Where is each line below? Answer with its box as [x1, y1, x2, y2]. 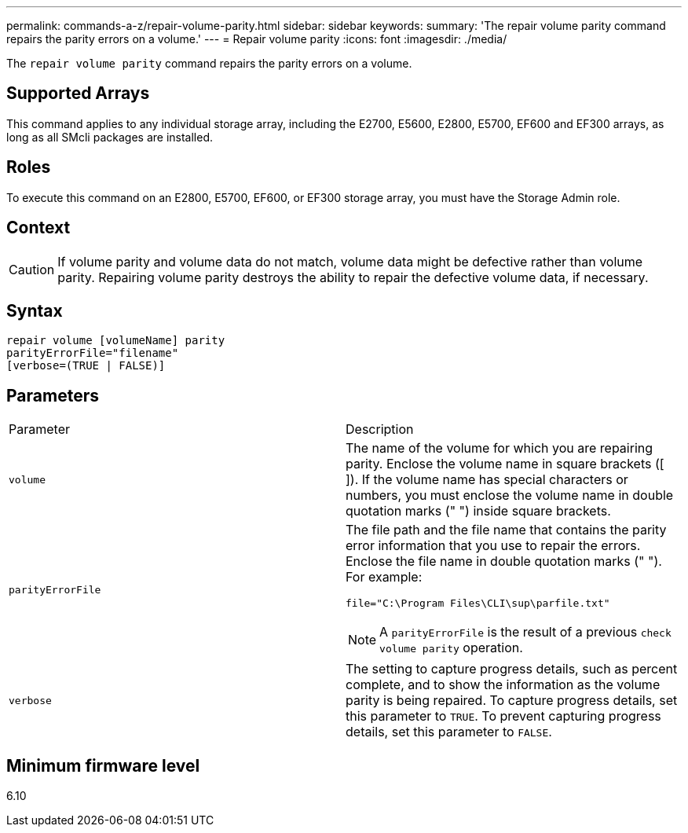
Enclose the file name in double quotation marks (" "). [346, 553, 662, 570]
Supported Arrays [6, 83, 150, 104]
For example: [346, 569, 423, 585]
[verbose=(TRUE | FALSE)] [6, 359, 166, 372]
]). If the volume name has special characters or [346, 472, 628, 488]
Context [6, 218, 71, 238]
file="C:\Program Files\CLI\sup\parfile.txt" [346, 597, 610, 610]
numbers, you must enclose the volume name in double [346, 487, 674, 504]
